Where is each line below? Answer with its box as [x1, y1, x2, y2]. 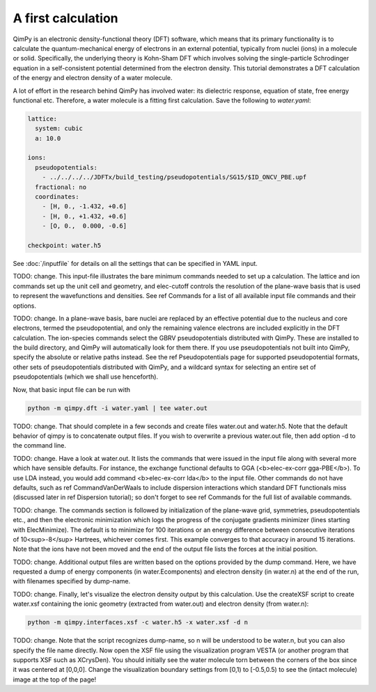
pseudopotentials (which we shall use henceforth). [13, 372, 159, 381]
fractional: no [35, 183, 87, 191]
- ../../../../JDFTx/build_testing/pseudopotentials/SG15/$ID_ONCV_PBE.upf [42, 173, 307, 181]
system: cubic [35, 125, 84, 132]
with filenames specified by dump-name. [13, 577, 131, 585]
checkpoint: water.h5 [27, 241, 102, 249]
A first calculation [13, 10, 118, 26]
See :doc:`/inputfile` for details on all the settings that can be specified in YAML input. [13, 259, 258, 267]
